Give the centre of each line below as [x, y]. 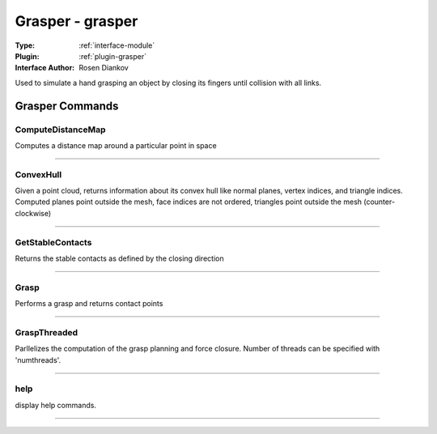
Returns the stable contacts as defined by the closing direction [119, 258]
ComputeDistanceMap [60, 130]
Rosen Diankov [104, 68]
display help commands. [56, 405]
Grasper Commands [67, 106]
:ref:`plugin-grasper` [113, 56]
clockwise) [33, 213]
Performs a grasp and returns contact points [89, 304]
